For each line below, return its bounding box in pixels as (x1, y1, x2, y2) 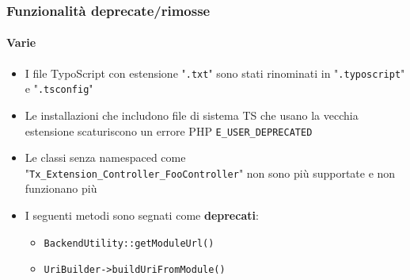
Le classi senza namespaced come (25, 149, 186, 166)
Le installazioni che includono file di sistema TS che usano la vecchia (25, 106, 359, 123)
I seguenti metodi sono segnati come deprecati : (25, 207, 259, 224)
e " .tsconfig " (25, 80, 93, 97)
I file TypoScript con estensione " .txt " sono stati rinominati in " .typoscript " (25, 64, 405, 81)
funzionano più (25, 180, 97, 197)
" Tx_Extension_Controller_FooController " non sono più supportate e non (25, 164, 396, 181)
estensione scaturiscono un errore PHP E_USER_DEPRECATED (25, 122, 313, 139)
